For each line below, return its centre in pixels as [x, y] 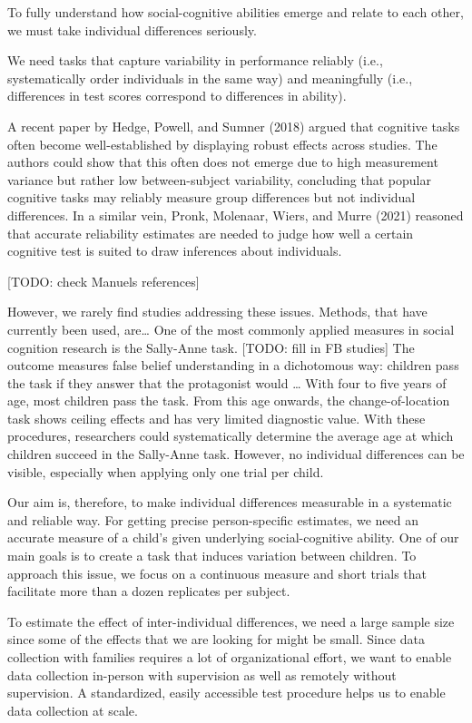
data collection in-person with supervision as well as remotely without [202, 674]
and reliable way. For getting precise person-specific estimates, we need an [213, 519]
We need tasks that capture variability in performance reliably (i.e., [195, 60]
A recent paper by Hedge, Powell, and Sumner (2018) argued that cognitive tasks [234, 126]
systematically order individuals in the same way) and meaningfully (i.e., [210, 78]
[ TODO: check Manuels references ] [103, 281]
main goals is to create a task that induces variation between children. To [212, 556]
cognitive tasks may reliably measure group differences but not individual [211, 197]
